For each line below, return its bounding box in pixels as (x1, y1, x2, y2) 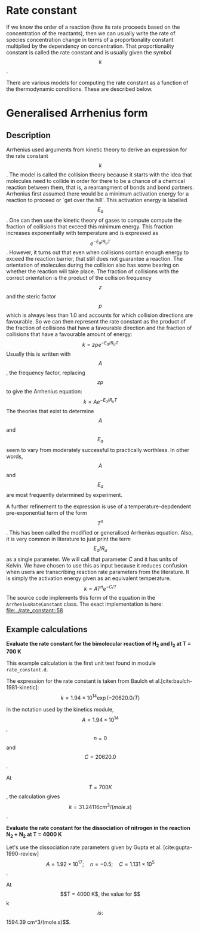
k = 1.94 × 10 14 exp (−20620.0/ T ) (60, 693, 140, 701)
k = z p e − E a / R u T (82, 340, 119, 349)
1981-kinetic (6, 684, 36, 691)
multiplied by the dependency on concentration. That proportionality (6, 42, 174, 50)
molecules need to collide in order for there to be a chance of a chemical (6, 177, 185, 184)
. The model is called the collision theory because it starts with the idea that (6, 171, 192, 178)
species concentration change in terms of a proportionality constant (6, 36, 174, 43)
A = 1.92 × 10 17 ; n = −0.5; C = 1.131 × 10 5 (45, 859, 155, 868)
